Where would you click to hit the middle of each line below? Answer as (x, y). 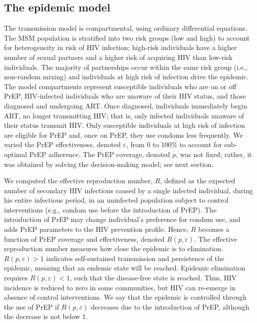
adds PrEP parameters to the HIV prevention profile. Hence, (96, 229)
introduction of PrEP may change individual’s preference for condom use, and (122, 219)
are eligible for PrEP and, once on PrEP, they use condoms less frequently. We (124, 135)
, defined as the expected (198, 181)
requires (16, 278)
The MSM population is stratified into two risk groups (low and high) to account (127, 37)
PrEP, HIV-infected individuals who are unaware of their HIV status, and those (125, 96)
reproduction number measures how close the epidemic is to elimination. (114, 248)
